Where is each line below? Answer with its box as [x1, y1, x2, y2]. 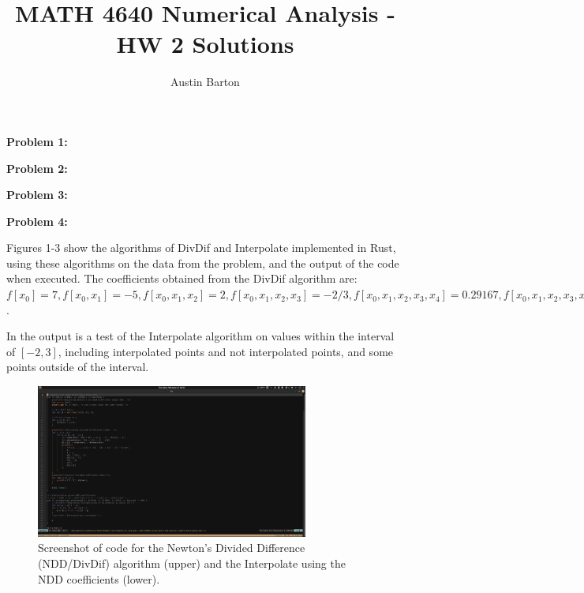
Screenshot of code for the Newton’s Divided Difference [38, 539, 305, 556]
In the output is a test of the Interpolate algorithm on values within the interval [6, 328, 395, 344]
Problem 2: [6, 160, 68, 176]
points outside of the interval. [6, 358, 149, 375]
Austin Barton [170, 73, 240, 90]
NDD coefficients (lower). [38, 570, 160, 587]
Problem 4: [6, 212, 68, 229]
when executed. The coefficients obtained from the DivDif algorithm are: [6, 270, 358, 287]
